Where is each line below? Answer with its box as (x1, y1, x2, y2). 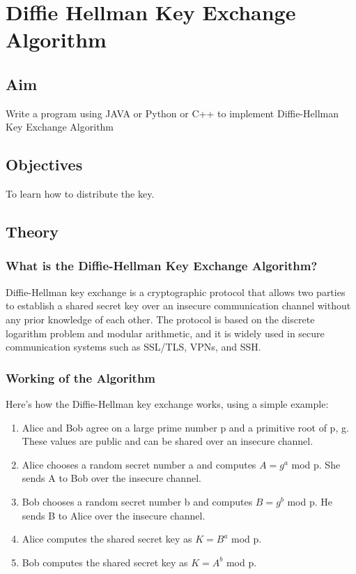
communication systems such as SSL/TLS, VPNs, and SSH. (6, 339, 261, 354)
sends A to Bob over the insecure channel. (22, 471, 201, 485)
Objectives (6, 154, 83, 175)
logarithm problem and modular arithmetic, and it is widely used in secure (6, 325, 325, 340)
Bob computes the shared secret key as (22, 554, 188, 569)
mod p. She (291, 457, 341, 471)
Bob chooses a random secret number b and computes (22, 494, 253, 508)
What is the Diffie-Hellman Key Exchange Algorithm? (6, 257, 318, 274)
